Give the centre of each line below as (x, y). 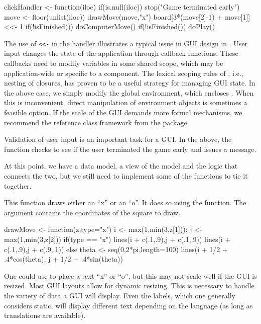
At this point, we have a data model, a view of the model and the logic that (121, 166)
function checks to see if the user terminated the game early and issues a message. (130, 149)
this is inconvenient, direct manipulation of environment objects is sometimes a (126, 102)
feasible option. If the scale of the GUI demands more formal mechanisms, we (123, 112)
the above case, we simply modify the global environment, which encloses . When (129, 92)
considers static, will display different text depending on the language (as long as (128, 305)
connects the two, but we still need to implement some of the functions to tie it (126, 175)
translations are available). (45, 315)
